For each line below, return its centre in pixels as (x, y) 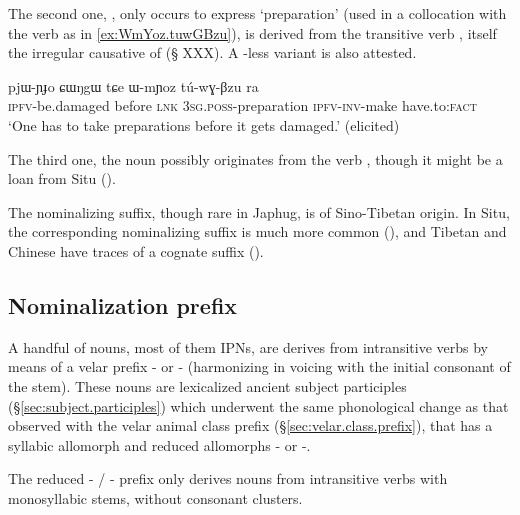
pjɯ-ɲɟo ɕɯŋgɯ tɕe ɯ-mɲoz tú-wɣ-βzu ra (133, 85)
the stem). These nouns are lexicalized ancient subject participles (207, 385)
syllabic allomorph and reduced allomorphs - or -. (159, 444)
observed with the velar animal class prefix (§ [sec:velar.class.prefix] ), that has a (250, 425)
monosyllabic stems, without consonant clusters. (155, 497)
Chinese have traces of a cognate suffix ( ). (136, 250)
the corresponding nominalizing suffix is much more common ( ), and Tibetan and (257, 231)
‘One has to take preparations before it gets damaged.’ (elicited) (204, 124)
